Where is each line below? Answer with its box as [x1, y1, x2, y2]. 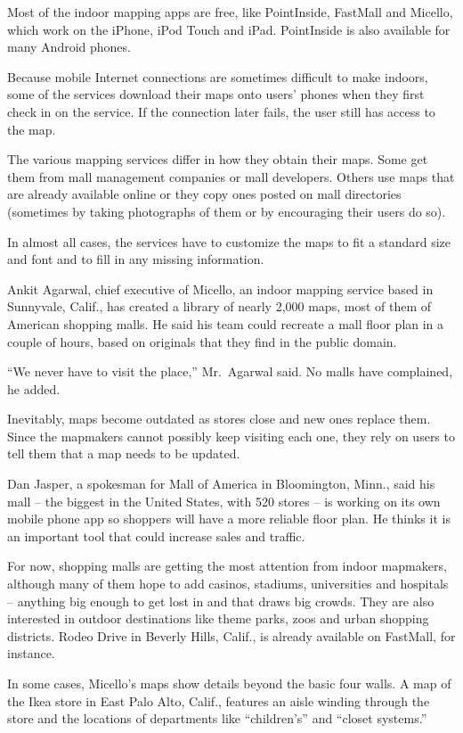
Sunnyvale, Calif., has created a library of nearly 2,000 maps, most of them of [7, 297, 432, 316]
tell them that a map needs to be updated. [7, 444, 240, 463]
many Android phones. [7, 37, 131, 56]
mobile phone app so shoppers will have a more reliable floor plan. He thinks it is [7, 509, 451, 528]
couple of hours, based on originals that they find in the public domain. [7, 332, 397, 350]
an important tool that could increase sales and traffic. [7, 526, 305, 545]
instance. [7, 644, 55, 663]
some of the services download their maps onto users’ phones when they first [7, 85, 425, 103]
